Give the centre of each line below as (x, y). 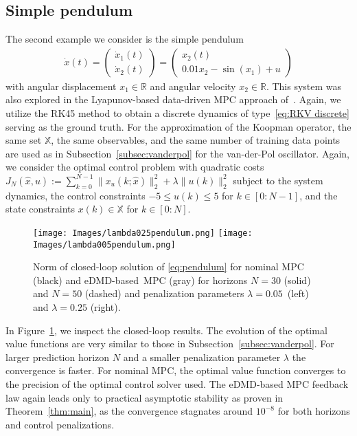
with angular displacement (61, 86)
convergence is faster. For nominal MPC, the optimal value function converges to (176, 370)
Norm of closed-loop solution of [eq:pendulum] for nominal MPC (169, 266)
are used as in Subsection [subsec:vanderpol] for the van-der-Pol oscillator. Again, (177, 153)
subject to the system (278, 180)
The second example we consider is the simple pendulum (125, 39)
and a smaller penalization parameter (202, 357)
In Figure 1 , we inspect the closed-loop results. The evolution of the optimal (166, 330)
